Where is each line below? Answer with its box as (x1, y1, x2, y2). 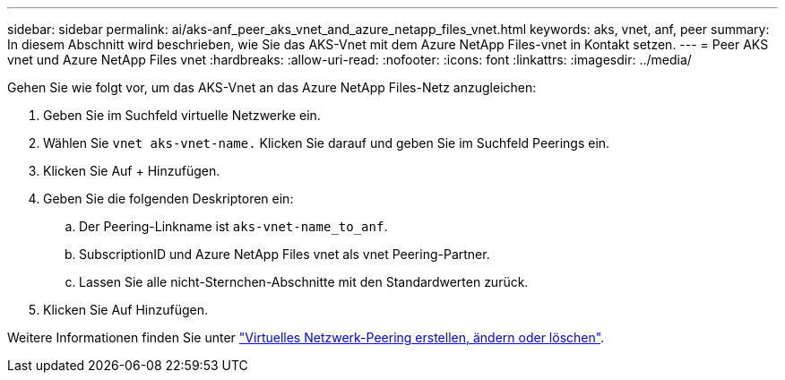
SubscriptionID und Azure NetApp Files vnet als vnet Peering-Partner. (79, 246, 490, 262)
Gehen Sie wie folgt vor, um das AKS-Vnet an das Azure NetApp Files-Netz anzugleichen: (7, 80, 537, 95)
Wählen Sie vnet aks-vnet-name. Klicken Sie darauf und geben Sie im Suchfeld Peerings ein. (43, 135, 610, 151)
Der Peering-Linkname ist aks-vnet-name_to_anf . (79, 219, 388, 234)
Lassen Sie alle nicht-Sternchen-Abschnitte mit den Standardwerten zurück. (79, 274, 529, 289)
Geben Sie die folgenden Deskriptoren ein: (43, 191, 294, 206)
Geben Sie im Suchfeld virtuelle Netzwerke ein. (43, 108, 321, 123)
